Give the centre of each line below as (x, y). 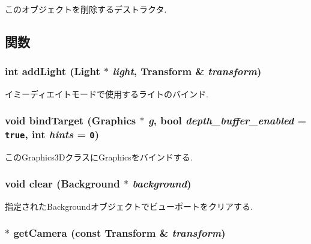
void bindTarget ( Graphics (71, 120)
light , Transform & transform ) (187, 71)
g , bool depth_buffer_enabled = (228, 120)
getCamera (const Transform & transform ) (119, 233)
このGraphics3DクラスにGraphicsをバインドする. (99, 157)
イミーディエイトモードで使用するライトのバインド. (107, 93)
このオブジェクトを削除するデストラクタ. (86, 9)
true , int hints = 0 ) (52, 134)
